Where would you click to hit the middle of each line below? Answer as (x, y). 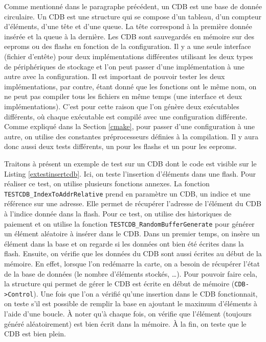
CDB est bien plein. (35, 334)
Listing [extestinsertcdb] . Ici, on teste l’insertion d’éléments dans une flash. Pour (130, 173)
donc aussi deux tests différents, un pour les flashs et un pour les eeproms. (120, 146)
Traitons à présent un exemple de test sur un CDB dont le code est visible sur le (130, 163)
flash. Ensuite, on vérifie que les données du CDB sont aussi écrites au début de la (133, 253)
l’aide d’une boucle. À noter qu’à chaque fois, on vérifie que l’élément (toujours (128, 314)
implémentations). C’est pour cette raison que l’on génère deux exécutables (122, 106)
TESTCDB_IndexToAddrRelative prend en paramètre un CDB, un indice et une (127, 193)
